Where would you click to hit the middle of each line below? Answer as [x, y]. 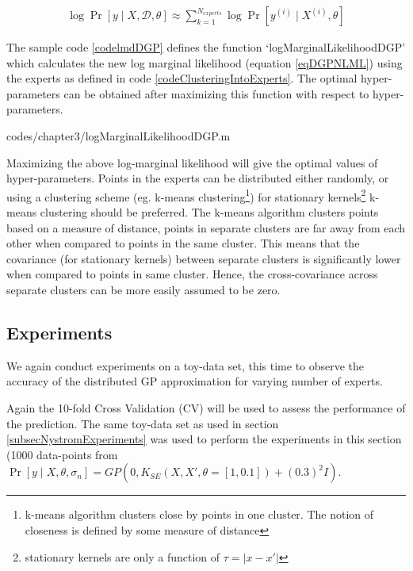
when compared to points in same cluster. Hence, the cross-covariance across [192, 274]
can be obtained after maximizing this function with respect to [216, 93]
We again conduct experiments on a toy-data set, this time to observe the [185, 365]
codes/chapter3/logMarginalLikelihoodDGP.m [119, 136]
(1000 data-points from [62, 454]
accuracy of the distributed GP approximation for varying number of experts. [195, 381]
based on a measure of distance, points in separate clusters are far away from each [206, 227]
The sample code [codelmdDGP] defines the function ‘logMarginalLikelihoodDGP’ [206, 47]
